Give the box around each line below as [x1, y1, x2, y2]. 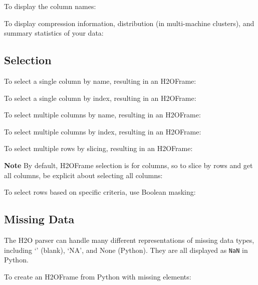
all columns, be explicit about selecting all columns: [4, 170, 163, 180]
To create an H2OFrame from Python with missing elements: [4, 271, 191, 281]
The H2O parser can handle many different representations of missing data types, [4, 234, 254, 245]
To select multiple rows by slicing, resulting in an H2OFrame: [4, 143, 193, 154]
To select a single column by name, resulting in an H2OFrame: [4, 75, 196, 86]
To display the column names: [4, 1, 96, 11]
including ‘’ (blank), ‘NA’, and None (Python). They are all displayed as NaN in [4, 244, 248, 255]
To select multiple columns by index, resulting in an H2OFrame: [4, 126, 201, 136]
